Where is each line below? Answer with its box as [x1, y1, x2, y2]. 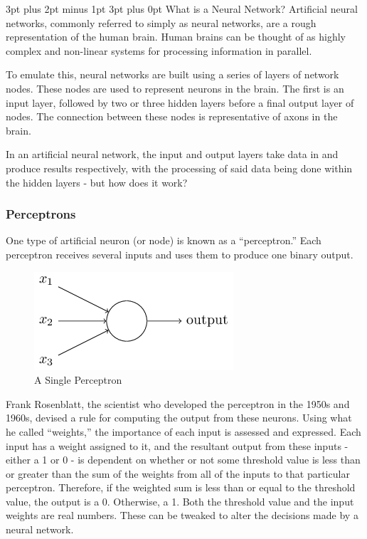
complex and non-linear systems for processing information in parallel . [6, 43, 312, 58]
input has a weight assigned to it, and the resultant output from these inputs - [6, 438, 349, 453]
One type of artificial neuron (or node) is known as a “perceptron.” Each [6, 233, 321, 248]
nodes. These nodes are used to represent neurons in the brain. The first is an [6, 80, 344, 95]
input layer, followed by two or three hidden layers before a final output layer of [6, 95, 354, 110]
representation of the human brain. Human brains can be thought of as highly [6, 29, 346, 44]
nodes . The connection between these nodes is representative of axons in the [6, 109, 338, 124]
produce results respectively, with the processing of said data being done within [6, 160, 353, 175]
